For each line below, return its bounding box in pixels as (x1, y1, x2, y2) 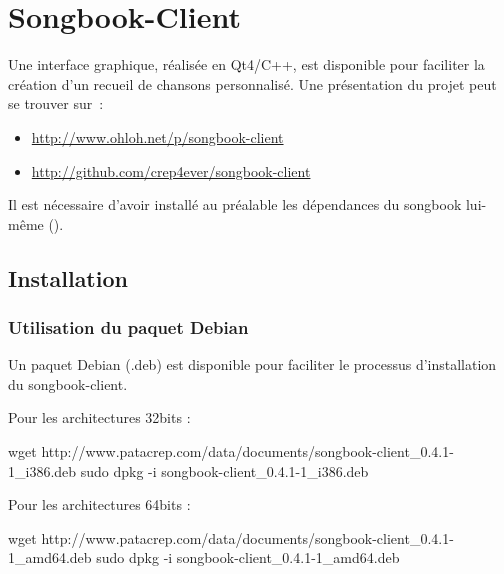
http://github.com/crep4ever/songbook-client (31, 160, 311, 181)
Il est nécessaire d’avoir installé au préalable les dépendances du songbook (8, 194, 462, 215)
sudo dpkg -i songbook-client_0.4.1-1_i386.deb (80, 460, 369, 481)
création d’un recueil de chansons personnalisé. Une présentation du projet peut (8, 73, 497, 94)
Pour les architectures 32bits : (8, 407, 191, 428)
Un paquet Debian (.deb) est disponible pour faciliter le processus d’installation (8, 354, 497, 375)
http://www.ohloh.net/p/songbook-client (31, 126, 284, 147)
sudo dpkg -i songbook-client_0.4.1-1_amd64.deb (96, 547, 400, 568)
